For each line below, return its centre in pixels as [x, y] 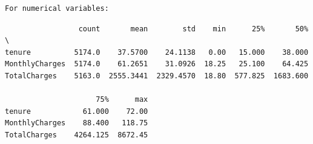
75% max [122, 100]
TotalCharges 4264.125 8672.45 [77, 135]
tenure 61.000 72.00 [77, 111]
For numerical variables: [57, 8]
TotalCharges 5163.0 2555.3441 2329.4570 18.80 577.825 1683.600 [157, 76]
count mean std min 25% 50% [193, 29]
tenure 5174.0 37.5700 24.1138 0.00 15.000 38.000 [157, 52]
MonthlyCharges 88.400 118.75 [77, 123]
